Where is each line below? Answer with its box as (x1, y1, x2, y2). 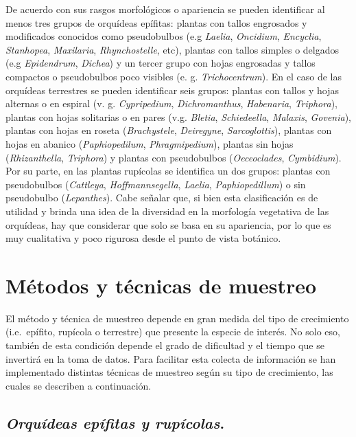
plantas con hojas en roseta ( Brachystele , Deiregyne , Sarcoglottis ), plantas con (5, 123, 332, 137)
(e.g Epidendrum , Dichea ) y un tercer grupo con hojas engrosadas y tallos (5, 56, 316, 70)
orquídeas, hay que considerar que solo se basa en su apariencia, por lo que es (5, 217, 331, 232)
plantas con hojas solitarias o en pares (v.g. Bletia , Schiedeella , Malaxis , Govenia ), (5, 109, 351, 124)
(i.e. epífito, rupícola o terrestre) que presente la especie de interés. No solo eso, (5, 324, 340, 339)
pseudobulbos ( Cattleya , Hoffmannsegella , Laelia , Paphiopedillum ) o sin (5, 177, 306, 191)
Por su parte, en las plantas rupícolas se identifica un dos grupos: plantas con (5, 164, 331, 178)
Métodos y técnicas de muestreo (5, 271, 317, 299)
